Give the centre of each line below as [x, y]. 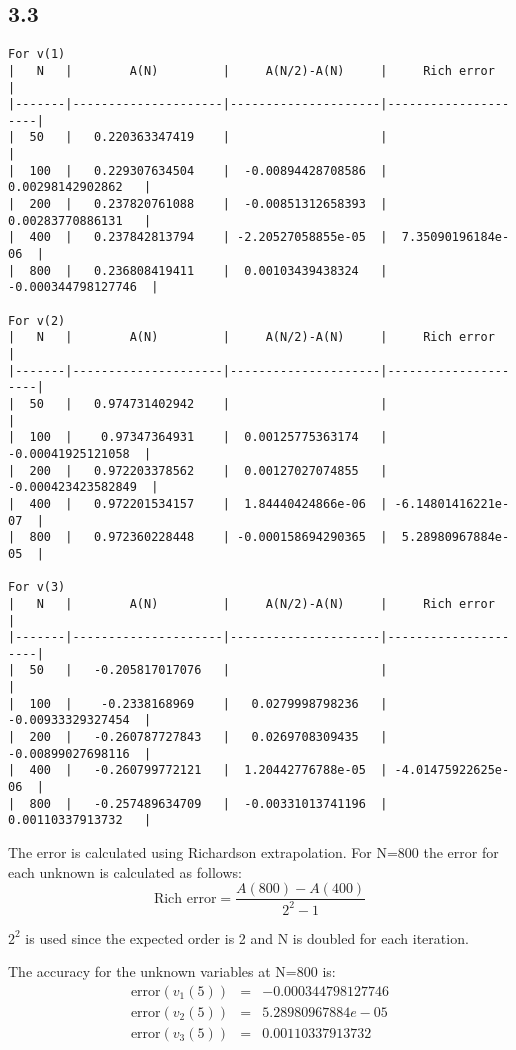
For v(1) [37, 54]
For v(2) [37, 320]
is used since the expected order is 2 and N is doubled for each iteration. [247, 937]
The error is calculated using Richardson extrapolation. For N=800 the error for [253, 852]
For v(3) [37, 587]
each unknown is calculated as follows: [125, 871]
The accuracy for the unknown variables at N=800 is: [172, 971]
